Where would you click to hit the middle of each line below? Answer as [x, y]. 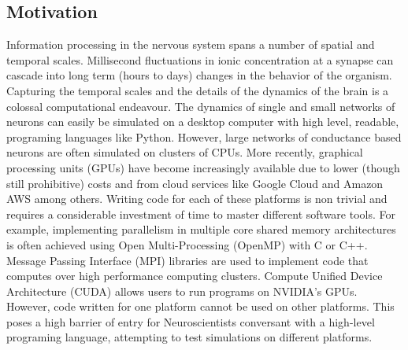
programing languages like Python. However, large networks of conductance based [204, 136]
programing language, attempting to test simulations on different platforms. [189, 337]
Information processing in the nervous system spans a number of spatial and [191, 44]
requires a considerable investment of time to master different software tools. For [201, 214]
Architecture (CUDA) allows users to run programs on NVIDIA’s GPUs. [182, 291]
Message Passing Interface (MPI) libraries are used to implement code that [187, 260]
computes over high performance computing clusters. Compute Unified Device [195, 276]
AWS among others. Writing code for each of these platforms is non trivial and [197, 199]
